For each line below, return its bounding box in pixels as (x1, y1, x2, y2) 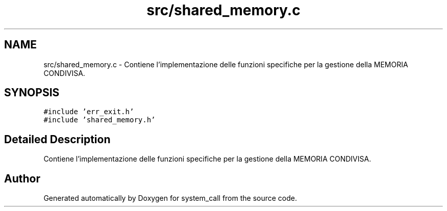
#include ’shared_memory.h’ (43, 116, 156, 124)
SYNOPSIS (4, 86, 60, 99)
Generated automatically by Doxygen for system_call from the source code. (43, 194, 297, 203)
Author (4, 172, 40, 185)
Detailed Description (4, 133, 111, 146)
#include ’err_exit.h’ (43, 108, 134, 116)
